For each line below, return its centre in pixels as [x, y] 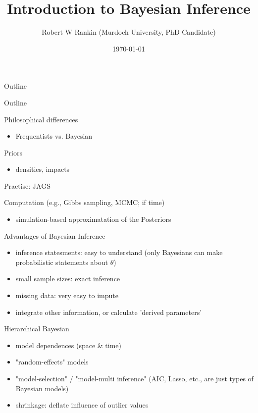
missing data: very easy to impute [67, 295]
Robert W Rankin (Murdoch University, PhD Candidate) [129, 32]
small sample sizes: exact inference [68, 279]
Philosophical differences [41, 119]
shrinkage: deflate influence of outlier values [82, 405]
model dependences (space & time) [69, 345]
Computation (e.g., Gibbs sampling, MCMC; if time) [84, 202]
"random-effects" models [52, 362]
